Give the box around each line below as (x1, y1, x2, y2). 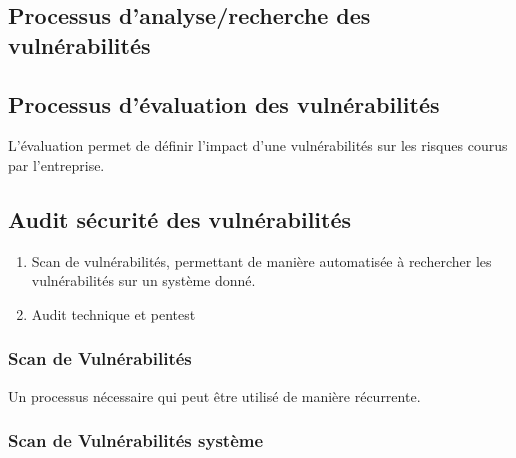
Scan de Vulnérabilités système (8, 428, 264, 453)
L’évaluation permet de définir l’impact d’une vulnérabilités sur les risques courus (8, 135, 508, 156)
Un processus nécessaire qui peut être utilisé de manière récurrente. (8, 385, 421, 406)
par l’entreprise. (8, 154, 105, 175)
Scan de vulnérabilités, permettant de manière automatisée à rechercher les (31, 250, 492, 271)
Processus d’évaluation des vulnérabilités (8, 88, 440, 119)
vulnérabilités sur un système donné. (31, 270, 256, 291)
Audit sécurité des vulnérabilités (8, 203, 352, 234)
